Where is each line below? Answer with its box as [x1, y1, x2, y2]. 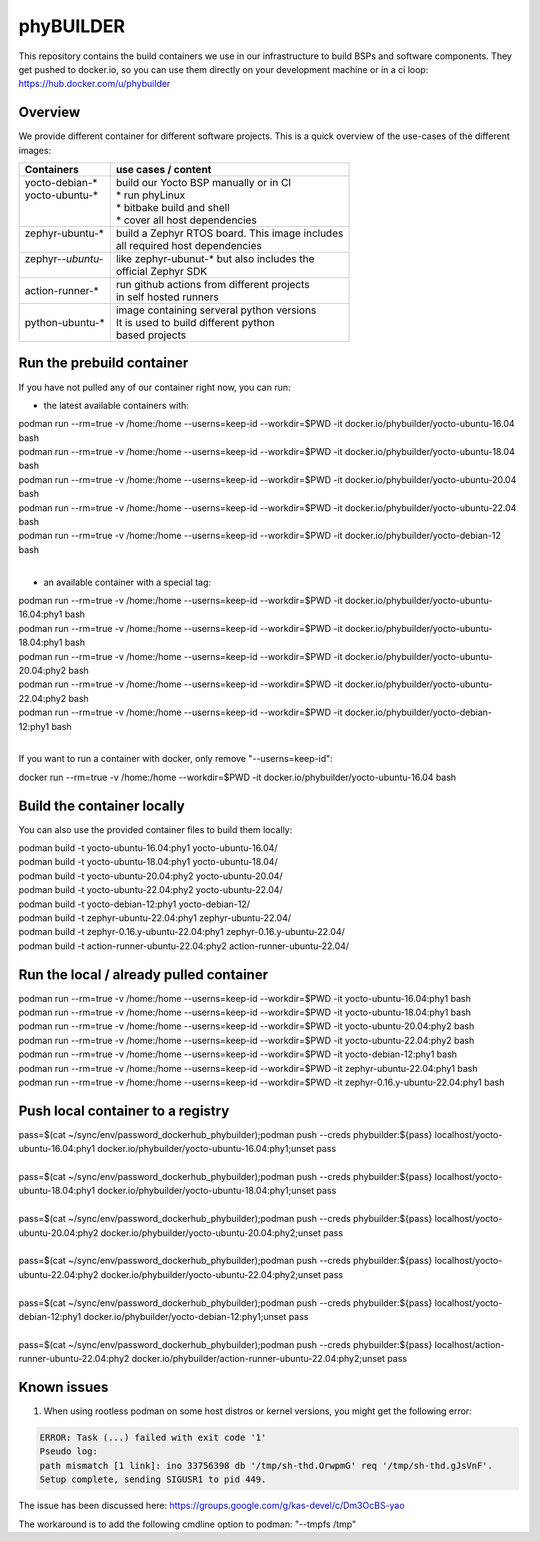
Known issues [18, 1378, 109, 1395]
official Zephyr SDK [115, 265, 208, 279]
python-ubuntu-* [24, 316, 105, 330]
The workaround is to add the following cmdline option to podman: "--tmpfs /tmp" [18, 1518, 357, 1530]
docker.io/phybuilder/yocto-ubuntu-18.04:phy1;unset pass [96, 1185, 337, 1197]
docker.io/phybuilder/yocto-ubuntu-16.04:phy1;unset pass [96, 1143, 337, 1155]
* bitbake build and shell [115, 201, 230, 215]
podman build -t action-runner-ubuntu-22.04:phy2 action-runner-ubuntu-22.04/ [18, 940, 350, 952]
